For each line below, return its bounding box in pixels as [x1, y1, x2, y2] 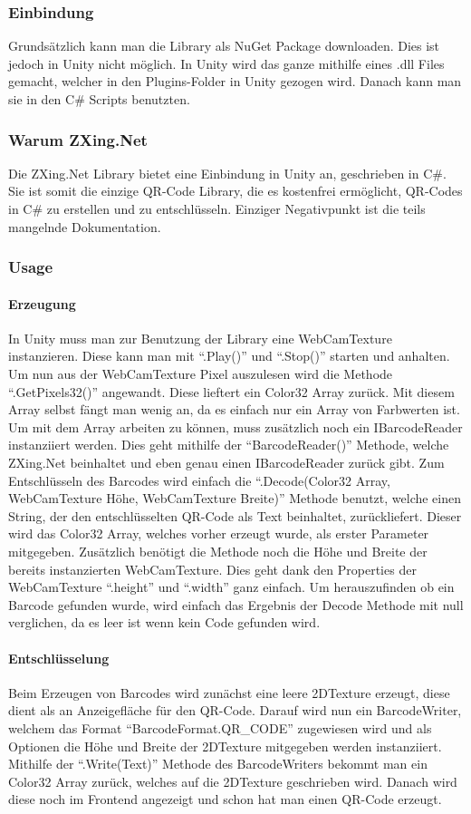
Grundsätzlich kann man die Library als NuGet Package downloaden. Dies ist [8, 36, 440, 55]
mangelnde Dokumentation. [8, 217, 161, 236]
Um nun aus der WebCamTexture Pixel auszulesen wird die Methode [8, 364, 393, 383]
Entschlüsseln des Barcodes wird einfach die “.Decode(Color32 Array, [8, 470, 390, 489]
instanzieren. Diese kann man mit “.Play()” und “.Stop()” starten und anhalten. [8, 346, 450, 365]
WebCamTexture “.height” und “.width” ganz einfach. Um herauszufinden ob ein [8, 577, 455, 596]
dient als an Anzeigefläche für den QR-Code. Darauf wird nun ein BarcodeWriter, [8, 701, 462, 720]
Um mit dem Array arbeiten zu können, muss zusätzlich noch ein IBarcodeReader [8, 417, 463, 436]
